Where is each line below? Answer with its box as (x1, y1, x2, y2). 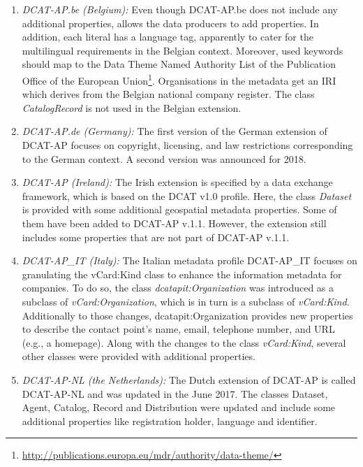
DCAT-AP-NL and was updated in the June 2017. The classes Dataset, (22, 386, 328, 401)
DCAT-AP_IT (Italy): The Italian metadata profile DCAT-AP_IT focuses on (22, 253, 357, 268)
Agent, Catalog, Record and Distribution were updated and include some (22, 400, 336, 415)
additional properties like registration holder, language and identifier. (22, 413, 318, 428)
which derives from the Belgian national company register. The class (22, 87, 315, 101)
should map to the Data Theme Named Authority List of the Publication (22, 57, 336, 71)
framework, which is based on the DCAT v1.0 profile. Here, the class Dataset (22, 188, 352, 203)
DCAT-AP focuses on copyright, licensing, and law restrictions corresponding (22, 138, 353, 152)
